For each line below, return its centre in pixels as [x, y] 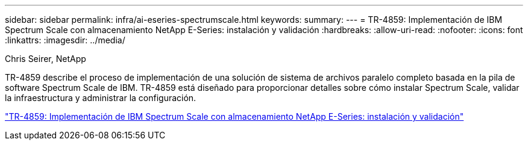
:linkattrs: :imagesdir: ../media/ [65, 40]
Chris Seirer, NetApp [46, 59]
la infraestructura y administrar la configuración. [101, 98]
